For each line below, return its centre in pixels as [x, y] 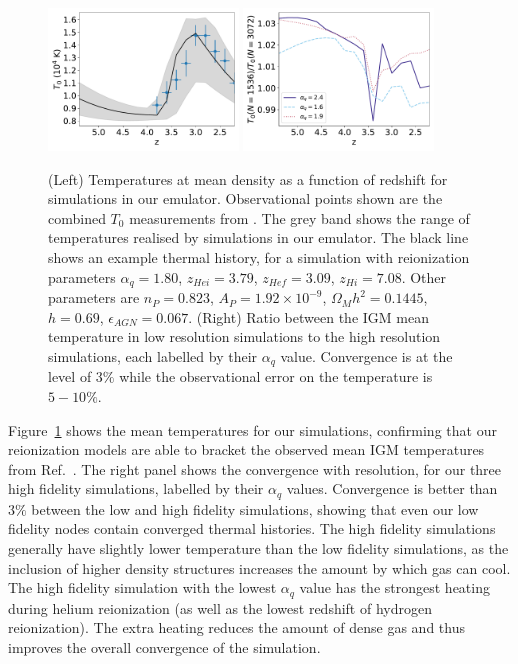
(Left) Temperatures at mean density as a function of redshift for [248, 178]
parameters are [94, 297]
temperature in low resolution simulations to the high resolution [244, 336]
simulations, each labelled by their [153, 355]
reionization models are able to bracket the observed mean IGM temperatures [246, 449]
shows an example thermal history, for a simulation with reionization [259, 257]
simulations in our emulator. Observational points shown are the [245, 198]
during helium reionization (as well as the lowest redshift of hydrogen [220, 607]
